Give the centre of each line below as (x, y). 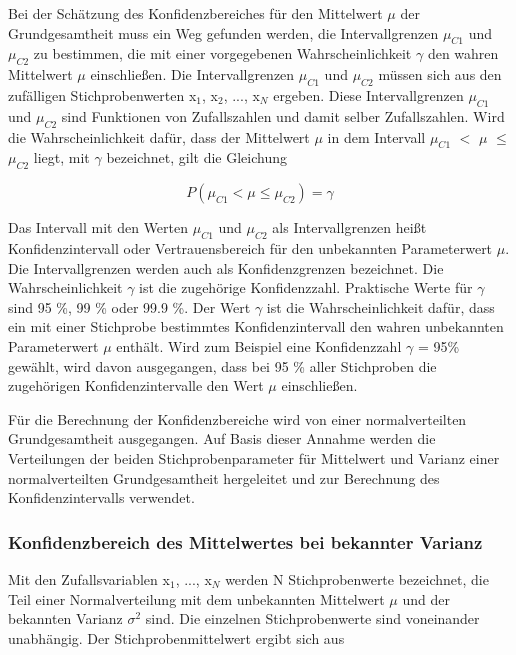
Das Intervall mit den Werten (98, 227)
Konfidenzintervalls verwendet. (101, 497)
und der (426, 598)
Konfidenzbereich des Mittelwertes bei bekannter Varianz (245, 541)
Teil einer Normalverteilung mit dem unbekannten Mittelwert (196, 598)
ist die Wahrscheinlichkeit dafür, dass (380, 306)
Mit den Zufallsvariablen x (89, 578)
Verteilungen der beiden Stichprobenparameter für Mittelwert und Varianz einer (254, 457)
